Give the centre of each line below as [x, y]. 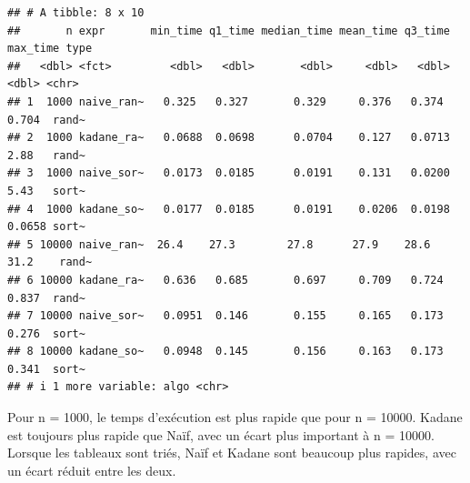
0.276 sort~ [46, 333]
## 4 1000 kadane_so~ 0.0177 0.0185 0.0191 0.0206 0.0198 [229, 209]
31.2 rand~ [50, 262]
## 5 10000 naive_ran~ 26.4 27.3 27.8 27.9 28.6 [219, 244]
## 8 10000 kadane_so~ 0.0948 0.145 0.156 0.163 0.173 [225, 352]
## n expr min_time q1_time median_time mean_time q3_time [229, 30]
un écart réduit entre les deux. [92, 470]
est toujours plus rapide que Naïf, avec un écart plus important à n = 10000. [221, 434]
